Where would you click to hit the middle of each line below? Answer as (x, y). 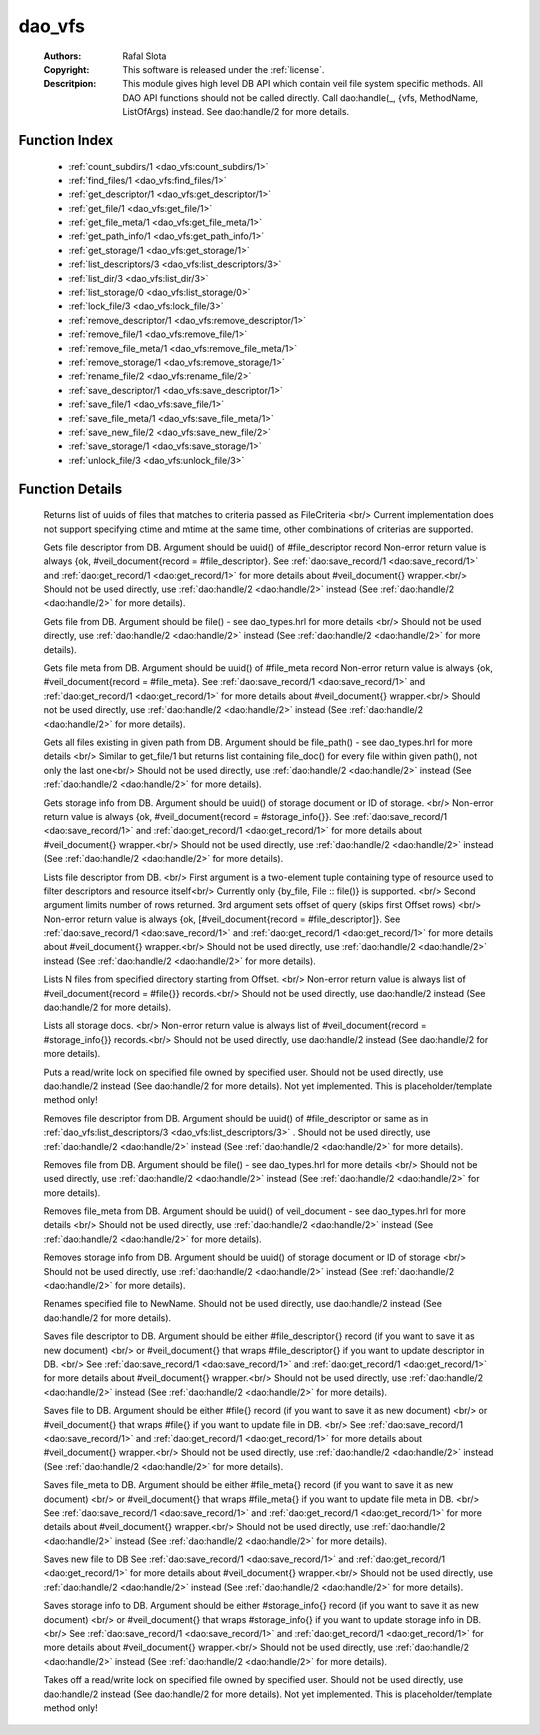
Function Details (70, 488)
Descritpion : (70, 84)
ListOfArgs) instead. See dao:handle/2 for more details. (236, 112)
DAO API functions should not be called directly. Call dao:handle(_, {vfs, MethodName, (300, 97)
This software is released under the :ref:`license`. (223, 69)
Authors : (62, 56)
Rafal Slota (144, 56)
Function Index (66, 140)
